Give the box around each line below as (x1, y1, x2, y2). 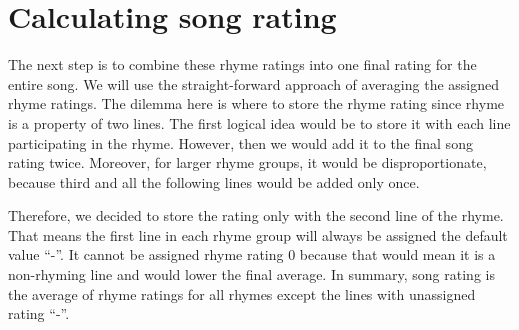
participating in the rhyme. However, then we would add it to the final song (8, 132, 473, 153)
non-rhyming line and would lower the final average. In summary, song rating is (8, 264, 495, 285)
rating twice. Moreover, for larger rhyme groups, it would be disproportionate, (8, 152, 487, 173)
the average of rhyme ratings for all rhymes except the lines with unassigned (8, 283, 476, 304)
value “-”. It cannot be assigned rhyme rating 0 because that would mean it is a (8, 244, 496, 265)
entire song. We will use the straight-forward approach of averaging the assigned (8, 73, 500, 94)
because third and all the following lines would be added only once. (8, 171, 420, 192)
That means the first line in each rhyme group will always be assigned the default (8, 224, 508, 245)
